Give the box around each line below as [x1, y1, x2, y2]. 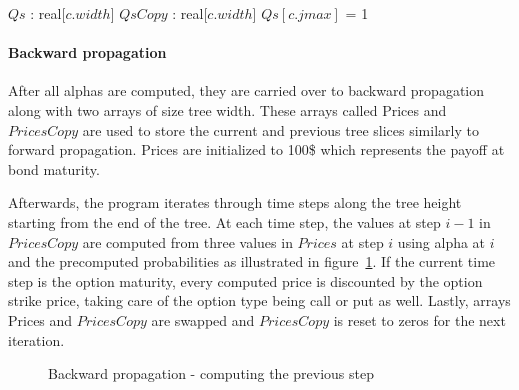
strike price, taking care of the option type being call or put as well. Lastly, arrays [8, 290, 511, 311]
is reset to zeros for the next [333, 309, 506, 330]
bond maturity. [8, 158, 100, 179]
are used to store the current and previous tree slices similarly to [82, 119, 479, 140]
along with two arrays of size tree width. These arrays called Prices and [8, 99, 447, 120]
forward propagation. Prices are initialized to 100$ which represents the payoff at [8, 139, 505, 160]
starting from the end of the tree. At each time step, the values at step [8, 211, 441, 232]
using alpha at [397, 231, 486, 252]
